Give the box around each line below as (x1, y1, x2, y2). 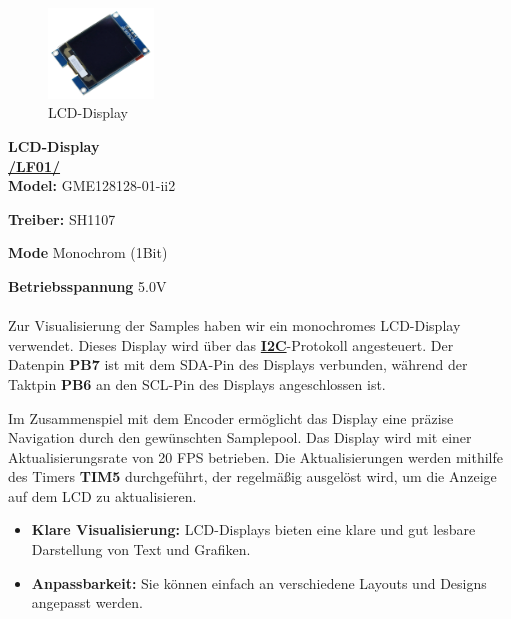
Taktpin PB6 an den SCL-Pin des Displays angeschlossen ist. (8, 373, 386, 394)
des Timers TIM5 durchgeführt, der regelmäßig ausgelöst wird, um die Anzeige (8, 466, 497, 487)
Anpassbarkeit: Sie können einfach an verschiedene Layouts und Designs (31, 572, 487, 593)
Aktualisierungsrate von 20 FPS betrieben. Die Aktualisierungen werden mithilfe (8, 446, 503, 467)
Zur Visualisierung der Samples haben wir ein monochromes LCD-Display (8, 315, 461, 336)
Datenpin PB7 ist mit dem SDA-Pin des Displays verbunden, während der (8, 354, 468, 375)
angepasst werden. (31, 592, 143, 613)
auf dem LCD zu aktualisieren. (8, 485, 197, 506)
